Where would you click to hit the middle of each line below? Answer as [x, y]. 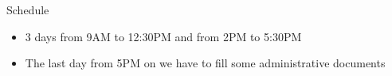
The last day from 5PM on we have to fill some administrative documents [205, 63]
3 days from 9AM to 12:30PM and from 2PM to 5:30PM [163, 36]
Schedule [28, 9]
